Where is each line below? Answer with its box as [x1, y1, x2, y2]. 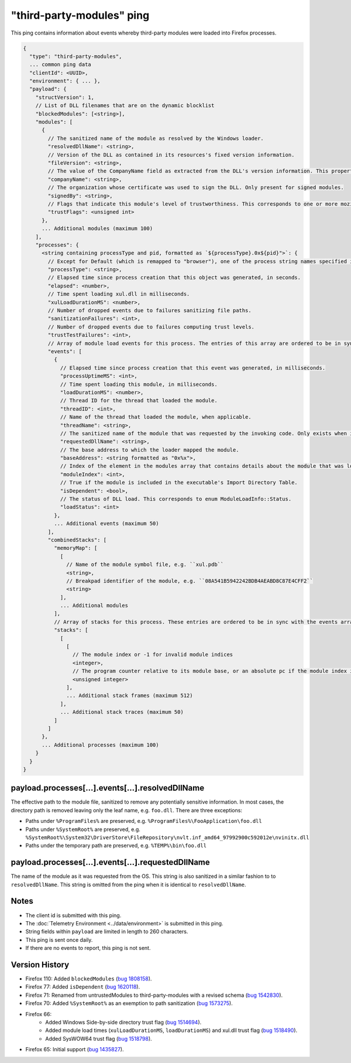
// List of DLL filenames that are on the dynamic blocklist [35, 102, 215, 109]
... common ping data [29, 61, 92, 68]
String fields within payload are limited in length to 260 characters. [25, 928, 188, 935]
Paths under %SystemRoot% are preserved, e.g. [25, 826, 140, 833]
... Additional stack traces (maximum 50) [60, 709, 184, 716]
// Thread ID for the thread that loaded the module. [60, 397, 218, 404]
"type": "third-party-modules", [29, 53, 122, 60]
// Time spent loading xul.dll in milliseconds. [47, 290, 190, 298]
